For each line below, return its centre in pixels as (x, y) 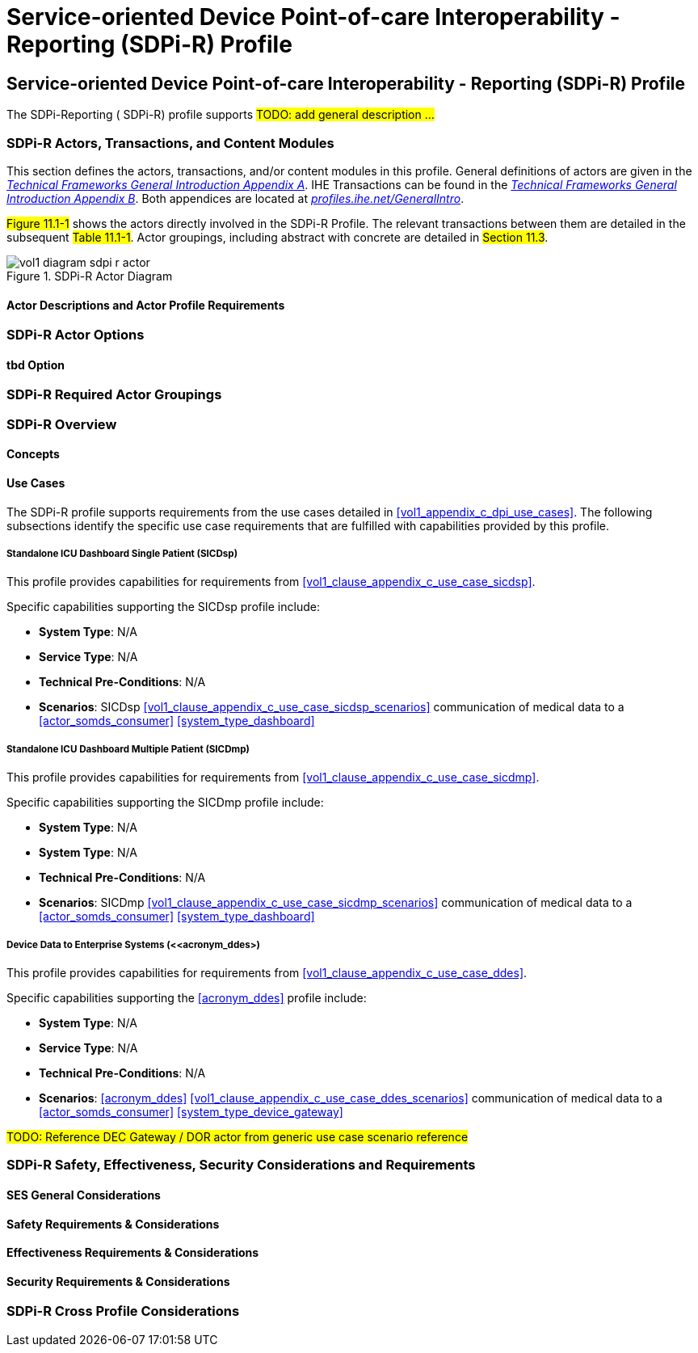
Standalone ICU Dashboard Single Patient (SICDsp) (122, 553)
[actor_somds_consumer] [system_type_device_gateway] (191, 1111)
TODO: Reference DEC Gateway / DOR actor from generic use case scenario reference (238, 1136)
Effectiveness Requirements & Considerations (133, 1253)
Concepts (33, 454)
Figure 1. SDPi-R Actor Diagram (90, 276)
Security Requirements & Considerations (118, 1281)
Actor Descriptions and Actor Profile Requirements (146, 305)
